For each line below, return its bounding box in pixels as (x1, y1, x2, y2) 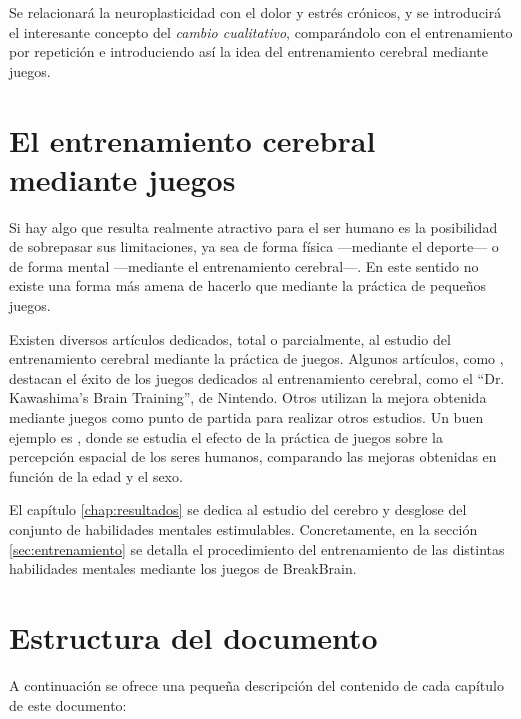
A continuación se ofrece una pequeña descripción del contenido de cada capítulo (9, 674, 504, 695)
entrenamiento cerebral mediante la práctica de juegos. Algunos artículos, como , (9, 348, 504, 369)
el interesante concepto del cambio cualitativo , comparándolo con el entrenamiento (9, 21, 513, 42)
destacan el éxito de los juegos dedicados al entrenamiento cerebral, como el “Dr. (9, 367, 505, 388)
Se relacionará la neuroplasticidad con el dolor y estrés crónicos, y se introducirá (9, 2, 502, 22)
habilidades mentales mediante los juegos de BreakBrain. (9, 558, 357, 579)
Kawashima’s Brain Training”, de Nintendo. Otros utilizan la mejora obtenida (9, 387, 487, 408)
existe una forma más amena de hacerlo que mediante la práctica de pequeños (9, 275, 487, 296)
